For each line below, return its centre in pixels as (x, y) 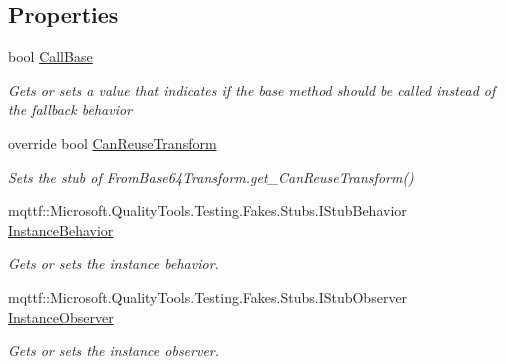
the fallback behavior (70, 109)
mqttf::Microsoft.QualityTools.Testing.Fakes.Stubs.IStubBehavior (207, 210)
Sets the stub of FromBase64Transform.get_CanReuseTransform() (211, 176)
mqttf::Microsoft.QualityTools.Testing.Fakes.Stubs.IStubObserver (208, 296)
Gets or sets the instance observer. (114, 350)
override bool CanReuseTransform (112, 142)
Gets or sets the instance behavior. (113, 263)
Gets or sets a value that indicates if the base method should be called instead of (252, 89)
